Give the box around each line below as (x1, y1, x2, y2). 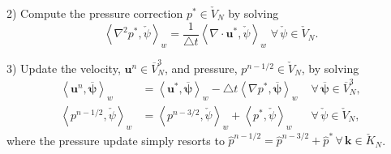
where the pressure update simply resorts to (6, 131, 225, 148)
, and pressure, (165, 59, 238, 76)
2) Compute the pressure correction (6, 5, 183, 21)
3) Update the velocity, (6, 59, 121, 76)
